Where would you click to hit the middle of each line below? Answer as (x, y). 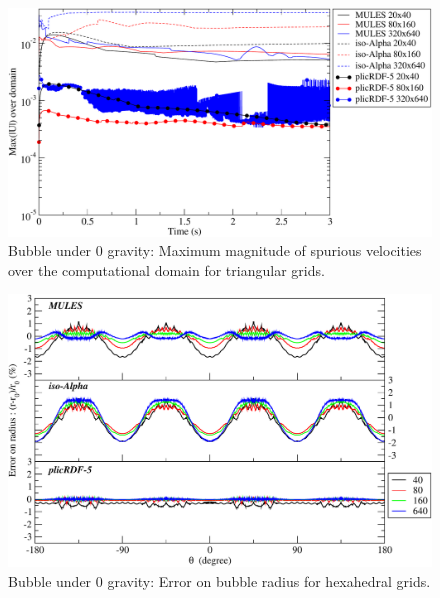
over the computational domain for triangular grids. (166, 269)
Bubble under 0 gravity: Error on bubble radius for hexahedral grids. (219, 580)
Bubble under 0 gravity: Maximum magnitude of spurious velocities (215, 250)
